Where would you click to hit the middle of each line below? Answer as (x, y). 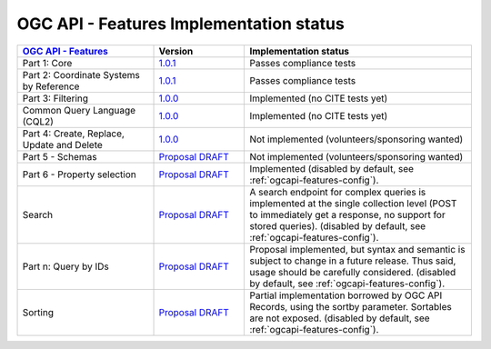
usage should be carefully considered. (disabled (353, 272)
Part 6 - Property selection (79, 174)
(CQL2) (38, 121)
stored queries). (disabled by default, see (338, 225)
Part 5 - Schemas (60, 156)
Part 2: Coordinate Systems (81, 75)
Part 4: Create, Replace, (73, 134)
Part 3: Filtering (55, 98)
